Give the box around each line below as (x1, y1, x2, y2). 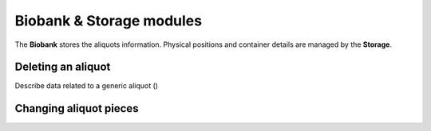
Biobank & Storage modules (14, 12, 203, 29)
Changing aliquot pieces (14, 102, 139, 115)
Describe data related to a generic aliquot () (14, 81, 159, 91)
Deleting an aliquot (14, 60, 111, 74)
